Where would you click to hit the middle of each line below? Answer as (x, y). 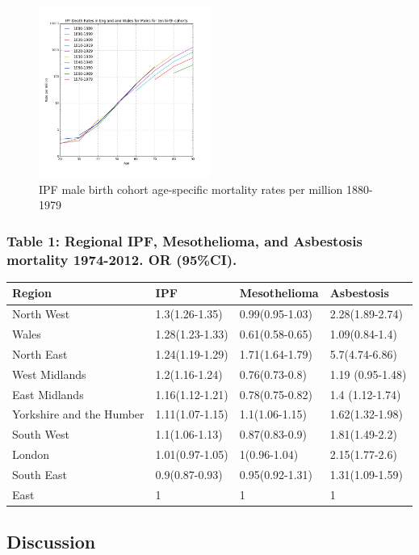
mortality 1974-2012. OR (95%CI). (122, 259)
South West (41, 434)
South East (40, 475)
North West (41, 314)
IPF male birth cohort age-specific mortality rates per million (191, 189)
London (31, 454)
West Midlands (49, 374)
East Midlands (48, 394)
